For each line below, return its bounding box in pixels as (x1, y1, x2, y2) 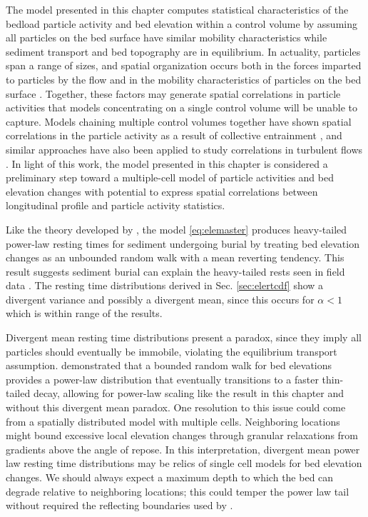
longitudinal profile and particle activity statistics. (6, 198, 225, 213)
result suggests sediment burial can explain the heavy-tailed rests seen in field (6, 263, 345, 278)
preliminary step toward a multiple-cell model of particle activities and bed (6, 170, 334, 185)
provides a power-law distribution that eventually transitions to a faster (6, 371, 319, 386)
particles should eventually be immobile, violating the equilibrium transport (6, 343, 337, 358)
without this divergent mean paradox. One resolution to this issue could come (6, 400, 346, 415)
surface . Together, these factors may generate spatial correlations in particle (6, 86, 341, 101)
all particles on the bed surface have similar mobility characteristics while (6, 30, 327, 45)
